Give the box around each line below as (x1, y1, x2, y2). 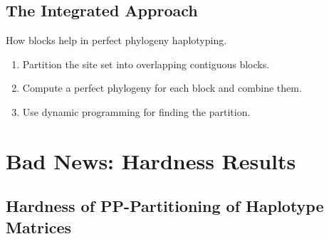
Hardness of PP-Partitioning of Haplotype (6, 195, 324, 217)
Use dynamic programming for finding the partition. (22, 104, 251, 119)
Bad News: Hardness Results (6, 146, 296, 175)
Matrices (6, 216, 72, 238)
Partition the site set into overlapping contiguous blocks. (22, 56, 270, 71)
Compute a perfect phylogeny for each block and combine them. (22, 80, 302, 95)
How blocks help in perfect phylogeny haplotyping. (6, 33, 227, 48)
